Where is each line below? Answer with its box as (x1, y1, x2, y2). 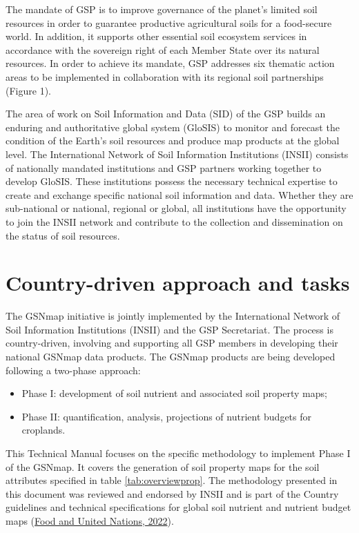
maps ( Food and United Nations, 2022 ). (6, 513, 174, 527)
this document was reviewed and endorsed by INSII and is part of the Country (6, 486, 339, 501)
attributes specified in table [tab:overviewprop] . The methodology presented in (6, 473, 338, 487)
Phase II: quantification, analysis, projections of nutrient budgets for (21, 409, 311, 423)
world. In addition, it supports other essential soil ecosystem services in (6, 29, 307, 43)
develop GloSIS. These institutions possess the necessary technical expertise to (6, 174, 338, 188)
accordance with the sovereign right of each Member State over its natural (6, 42, 320, 57)
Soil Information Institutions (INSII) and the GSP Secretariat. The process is (6, 322, 333, 336)
